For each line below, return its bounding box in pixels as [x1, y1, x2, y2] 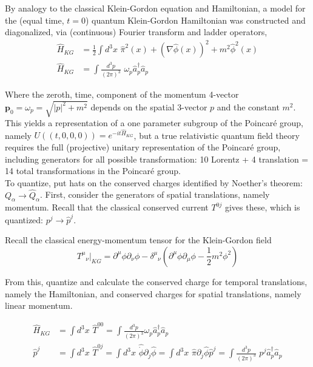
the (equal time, [5, 13, 64, 26]
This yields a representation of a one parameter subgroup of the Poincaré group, [5, 116, 303, 129]
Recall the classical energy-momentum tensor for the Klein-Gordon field [5, 234, 272, 246]
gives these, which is [224, 201, 300, 214]
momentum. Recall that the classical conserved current [5, 201, 209, 214]
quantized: [5, 213, 44, 226]
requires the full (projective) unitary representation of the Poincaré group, [5, 141, 281, 153]
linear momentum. [5, 299, 73, 312]
